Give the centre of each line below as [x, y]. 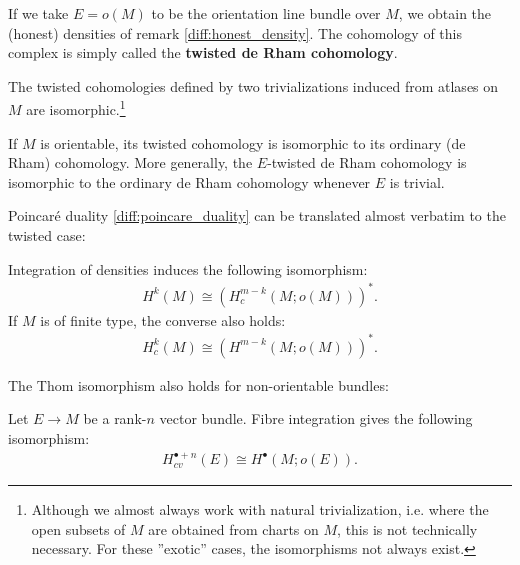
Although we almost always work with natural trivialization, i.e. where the [260, 509]
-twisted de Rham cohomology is [367, 162]
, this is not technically [407, 528]
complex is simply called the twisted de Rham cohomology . [203, 52]
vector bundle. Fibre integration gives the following [316, 418]
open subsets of [78, 528]
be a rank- [115, 418]
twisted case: [47, 235]
